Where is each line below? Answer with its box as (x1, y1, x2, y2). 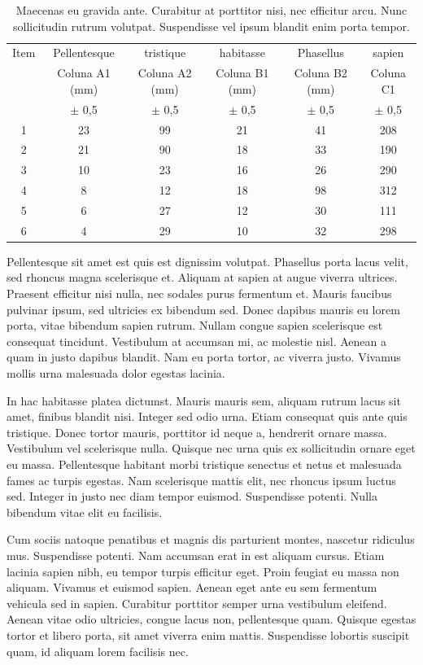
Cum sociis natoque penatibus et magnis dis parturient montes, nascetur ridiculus (7, 531, 415, 548)
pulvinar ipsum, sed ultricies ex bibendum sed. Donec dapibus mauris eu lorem (7, 300, 400, 317)
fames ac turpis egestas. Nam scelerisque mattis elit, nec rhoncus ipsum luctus (7, 471, 396, 488)
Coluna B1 (216, 64, 269, 81)
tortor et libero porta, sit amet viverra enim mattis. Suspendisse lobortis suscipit (7, 626, 410, 643)
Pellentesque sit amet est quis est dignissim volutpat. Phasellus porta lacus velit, (7, 252, 408, 269)
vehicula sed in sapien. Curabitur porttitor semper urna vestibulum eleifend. (7, 594, 387, 611)
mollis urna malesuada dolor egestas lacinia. (7, 365, 225, 382)
